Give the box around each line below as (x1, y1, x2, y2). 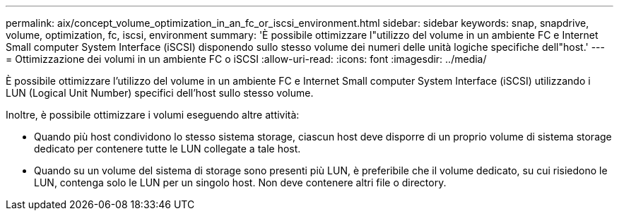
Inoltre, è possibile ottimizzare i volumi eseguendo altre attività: (6, 109, 300, 121)
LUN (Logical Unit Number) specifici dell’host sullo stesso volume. (6, 87, 314, 99)
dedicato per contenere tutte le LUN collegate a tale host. (34, 143, 301, 155)
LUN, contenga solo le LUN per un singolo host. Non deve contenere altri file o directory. (34, 176, 447, 188)
